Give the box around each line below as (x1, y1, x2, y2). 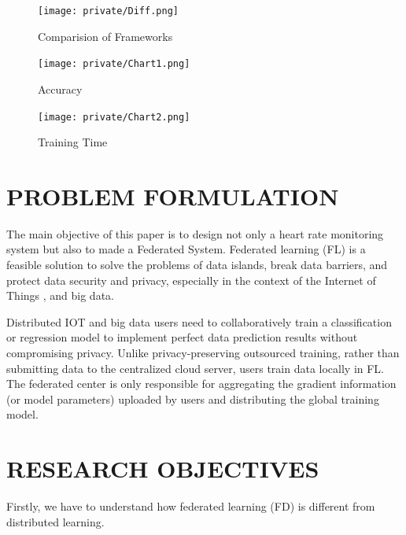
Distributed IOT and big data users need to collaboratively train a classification (6, 313, 392, 330)
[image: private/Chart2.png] (38, 111, 190, 123)
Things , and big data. (6, 287, 114, 304)
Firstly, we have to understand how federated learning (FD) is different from (6, 498, 375, 515)
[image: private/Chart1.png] (38, 58, 190, 70)
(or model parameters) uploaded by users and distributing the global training (6, 390, 379, 407)
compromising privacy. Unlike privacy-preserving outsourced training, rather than (6, 345, 400, 361)
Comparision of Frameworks (38, 28, 173, 44)
